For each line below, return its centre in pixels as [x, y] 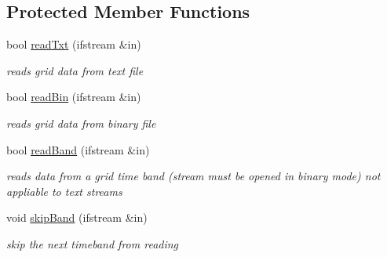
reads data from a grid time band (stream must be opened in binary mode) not [193, 176]
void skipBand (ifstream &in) [77, 217]
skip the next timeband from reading [93, 243]
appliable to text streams [64, 191]
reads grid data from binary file [81, 123]
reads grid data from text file [75, 70]
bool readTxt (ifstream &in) [74, 44]
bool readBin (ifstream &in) [74, 97]
